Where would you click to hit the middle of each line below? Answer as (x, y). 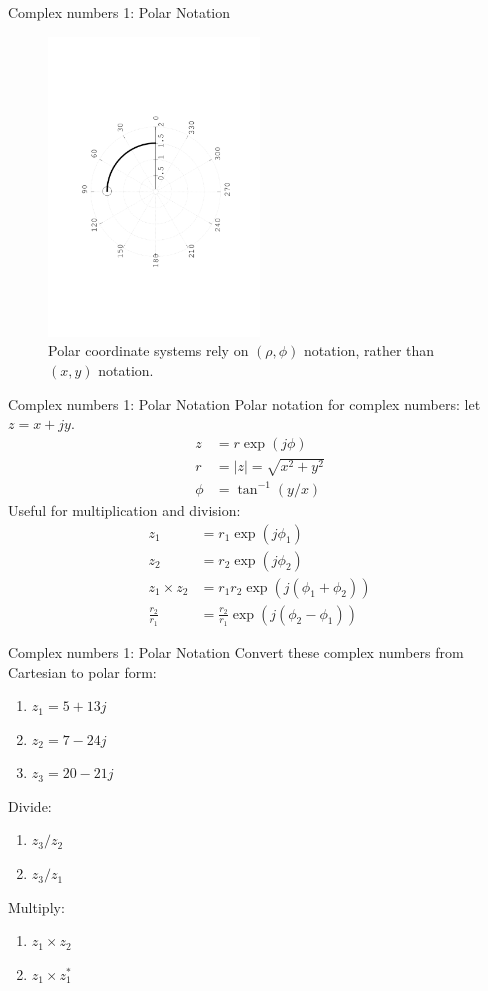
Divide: (30, 805)
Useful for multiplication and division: (124, 509)
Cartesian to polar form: (82, 671)
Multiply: (36, 906)
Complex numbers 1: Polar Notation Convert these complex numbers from (236, 651)
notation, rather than (369, 350)
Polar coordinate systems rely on (148, 350)
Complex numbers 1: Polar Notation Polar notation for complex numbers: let (244, 403)
